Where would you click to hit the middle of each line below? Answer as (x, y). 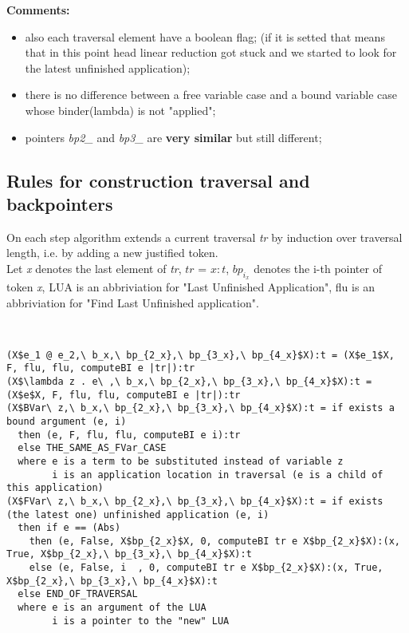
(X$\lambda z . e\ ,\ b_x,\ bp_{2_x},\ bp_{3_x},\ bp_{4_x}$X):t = (189, 381)
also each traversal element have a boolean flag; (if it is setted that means (205, 36)
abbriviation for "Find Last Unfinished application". (133, 302)
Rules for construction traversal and (158, 180)
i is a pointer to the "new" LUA (141, 621)
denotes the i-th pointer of (318, 268)
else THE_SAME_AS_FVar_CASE (92, 448)
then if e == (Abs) (69, 528)
